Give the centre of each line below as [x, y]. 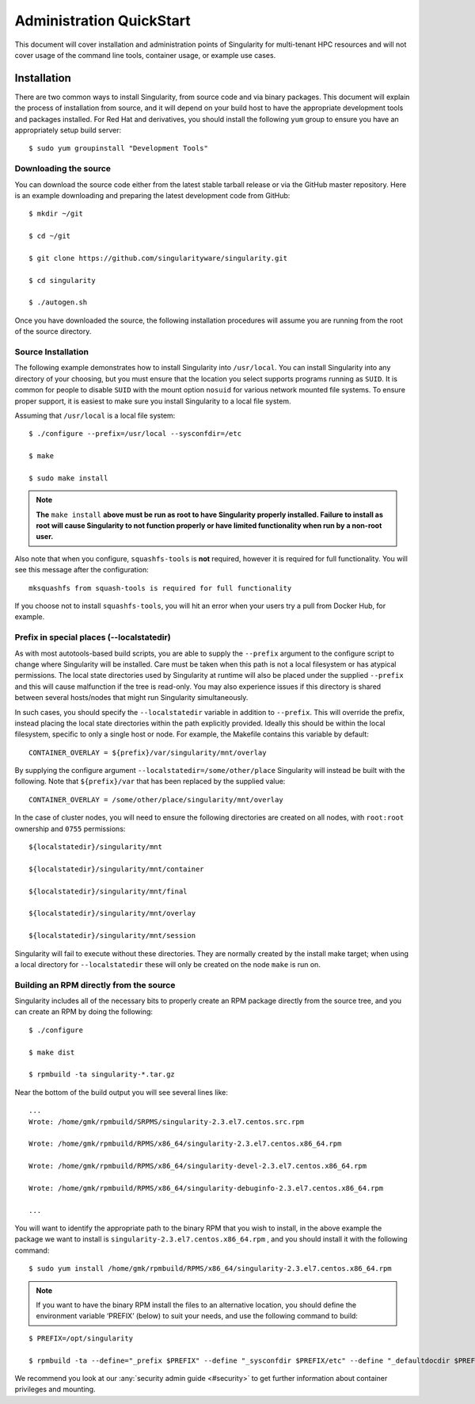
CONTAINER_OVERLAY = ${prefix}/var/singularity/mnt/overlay [148, 752]
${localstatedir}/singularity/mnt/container [117, 869]
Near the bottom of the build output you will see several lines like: [122, 1092]
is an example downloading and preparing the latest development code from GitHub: [152, 195]
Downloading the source [63, 169]
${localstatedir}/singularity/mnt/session [112, 936]
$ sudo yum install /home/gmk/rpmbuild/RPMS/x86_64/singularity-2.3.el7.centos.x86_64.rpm [210, 1269]
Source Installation [51, 352]
